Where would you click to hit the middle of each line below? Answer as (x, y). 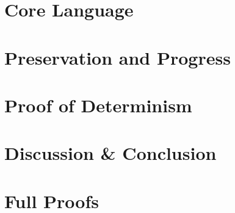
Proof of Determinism (98, 105)
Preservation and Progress (117, 57)
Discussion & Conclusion (110, 153)
